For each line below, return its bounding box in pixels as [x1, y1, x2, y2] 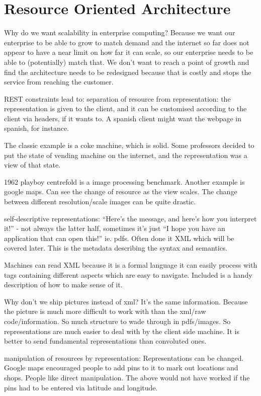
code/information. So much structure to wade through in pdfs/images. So [4, 315, 231, 326]
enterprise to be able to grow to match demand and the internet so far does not [4, 37, 249, 47]
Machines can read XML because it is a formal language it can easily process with [4, 260, 257, 270]
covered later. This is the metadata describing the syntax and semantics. [4, 243, 228, 253]
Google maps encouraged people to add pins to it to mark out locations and [4, 362, 238, 373]
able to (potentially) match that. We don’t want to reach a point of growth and [4, 56, 249, 67]
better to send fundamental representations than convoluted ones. [4, 336, 207, 346]
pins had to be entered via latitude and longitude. [4, 382, 158, 392]
